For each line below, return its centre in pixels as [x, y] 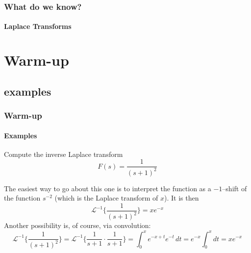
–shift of [235, 188]
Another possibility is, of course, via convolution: [77, 225]
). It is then [182, 198]
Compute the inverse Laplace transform [63, 154]
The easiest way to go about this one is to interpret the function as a [108, 188]
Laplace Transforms [38, 26]
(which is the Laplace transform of [106, 198]
